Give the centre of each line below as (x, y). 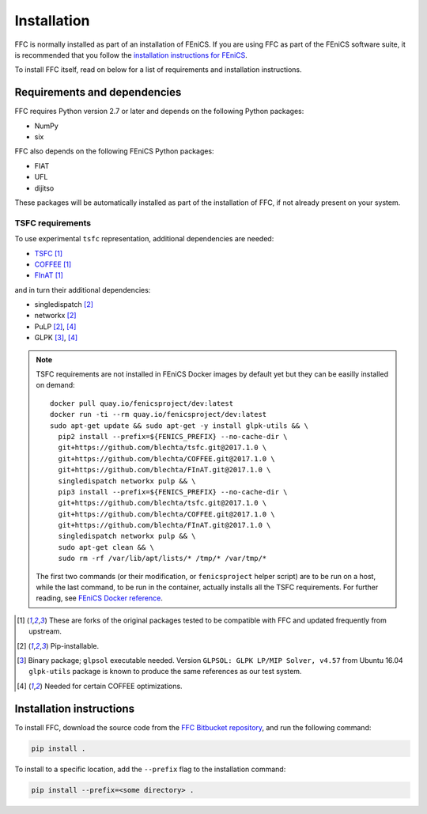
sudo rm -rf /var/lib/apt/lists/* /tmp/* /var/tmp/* (162, 558)
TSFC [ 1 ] (49, 253)
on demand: (55, 385)
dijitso (44, 188)
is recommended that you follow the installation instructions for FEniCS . (131, 55)
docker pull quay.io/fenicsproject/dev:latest (142, 403)
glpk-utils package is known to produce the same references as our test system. (165, 672)
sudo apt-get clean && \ (106, 547)
